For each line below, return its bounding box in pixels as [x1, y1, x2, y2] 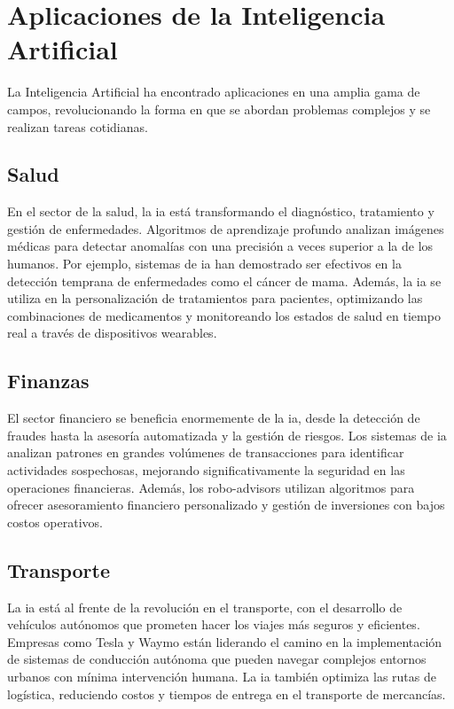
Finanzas [7, 367, 90, 394]
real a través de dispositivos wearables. [7, 323, 217, 342]
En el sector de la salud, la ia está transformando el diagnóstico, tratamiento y [7, 202, 434, 221]
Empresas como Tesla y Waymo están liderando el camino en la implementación [7, 632, 442, 651]
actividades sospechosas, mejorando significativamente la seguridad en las [7, 461, 405, 479]
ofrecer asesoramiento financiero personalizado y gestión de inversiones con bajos [7, 495, 445, 514]
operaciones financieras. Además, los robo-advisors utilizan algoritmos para [7, 478, 415, 496]
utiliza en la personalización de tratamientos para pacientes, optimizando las [7, 289, 423, 308]
